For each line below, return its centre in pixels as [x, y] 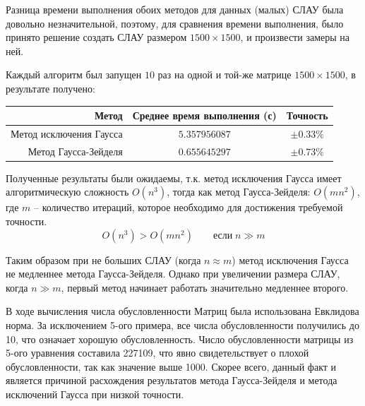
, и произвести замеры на [295, 37]
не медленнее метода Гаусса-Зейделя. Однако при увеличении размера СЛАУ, [173, 274]
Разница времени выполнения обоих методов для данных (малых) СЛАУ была [175, 9]
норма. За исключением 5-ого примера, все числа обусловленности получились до [182, 325]
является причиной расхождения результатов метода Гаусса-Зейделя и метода [172, 380]
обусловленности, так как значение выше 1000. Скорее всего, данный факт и [171, 366]
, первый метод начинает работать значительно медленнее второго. [205, 287]
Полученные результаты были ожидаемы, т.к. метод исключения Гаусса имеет [174, 178]
